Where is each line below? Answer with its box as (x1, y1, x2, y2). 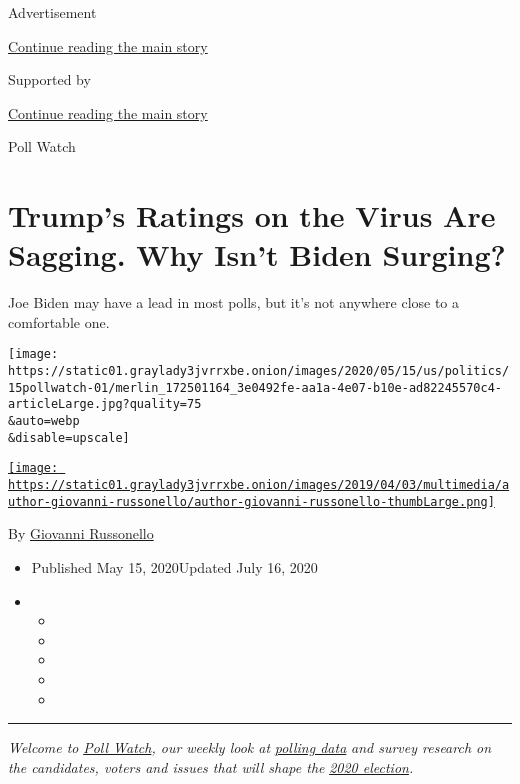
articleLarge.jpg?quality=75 (8, 397, 202, 412)
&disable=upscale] (8, 430, 130, 445)
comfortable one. (8, 311, 110, 332)
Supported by (8, 69, 91, 90)
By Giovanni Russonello (8, 523, 154, 544)
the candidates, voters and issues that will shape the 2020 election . (8, 756, 414, 777)
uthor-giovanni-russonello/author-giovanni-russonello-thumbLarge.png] (8, 494, 495, 509)
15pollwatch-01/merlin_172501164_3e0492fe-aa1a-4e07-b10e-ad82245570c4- (8, 380, 502, 395)
